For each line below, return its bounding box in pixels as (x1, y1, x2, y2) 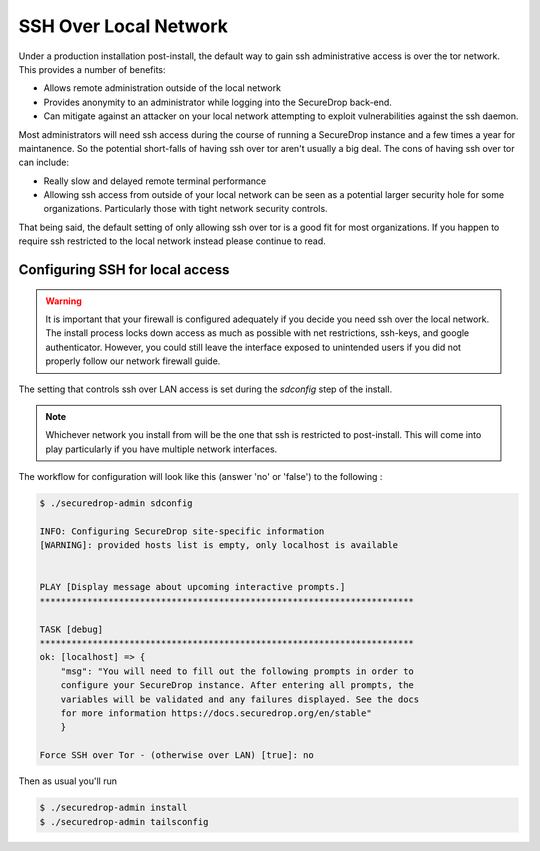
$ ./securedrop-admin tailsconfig (39, 816, 209, 827)
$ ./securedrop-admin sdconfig (39, 498, 194, 509)
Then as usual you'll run (18, 775, 118, 787)
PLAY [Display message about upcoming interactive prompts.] (39, 581, 346, 593)
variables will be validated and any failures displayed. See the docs (60, 693, 420, 705)
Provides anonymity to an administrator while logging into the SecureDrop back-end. (43, 96, 392, 108)
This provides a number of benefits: (18, 63, 166, 75)
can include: (18, 156, 70, 169)
